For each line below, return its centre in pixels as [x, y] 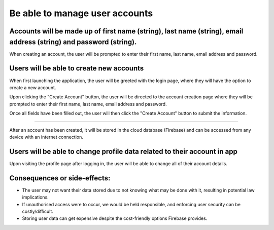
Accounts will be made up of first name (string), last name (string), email [126, 31]
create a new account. [33, 87]
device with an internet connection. [46, 137]
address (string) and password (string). [73, 42]
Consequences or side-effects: [60, 178]
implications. [36, 197]
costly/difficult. [38, 211]
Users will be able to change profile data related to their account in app [124, 151]
